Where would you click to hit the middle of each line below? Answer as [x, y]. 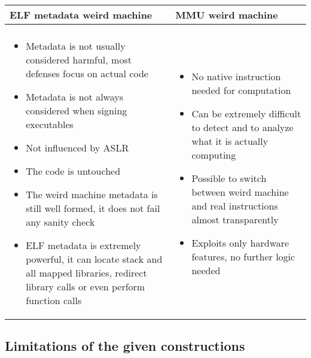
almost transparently [235, 219]
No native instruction [236, 76]
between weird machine [240, 192]
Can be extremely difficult [246, 113]
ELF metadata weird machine [81, 15]
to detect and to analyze [243, 127]
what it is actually [230, 141]
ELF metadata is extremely [83, 245]
